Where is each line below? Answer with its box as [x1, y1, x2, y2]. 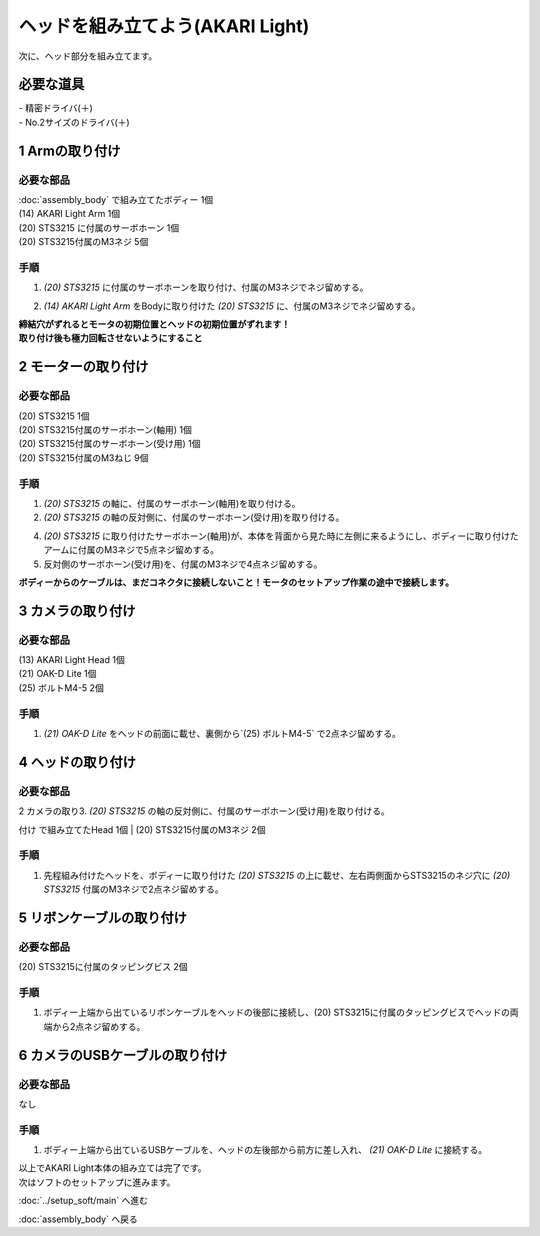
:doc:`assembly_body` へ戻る [18, 1213, 139, 1225]
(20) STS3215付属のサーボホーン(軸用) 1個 [18, 424, 192, 436]
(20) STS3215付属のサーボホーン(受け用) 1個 [18, 438, 201, 450]
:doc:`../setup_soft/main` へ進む [18, 1195, 149, 1207]
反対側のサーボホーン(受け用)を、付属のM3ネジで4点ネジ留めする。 [43, 558, 323, 570]
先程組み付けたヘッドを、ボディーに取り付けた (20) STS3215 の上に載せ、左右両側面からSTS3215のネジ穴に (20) [43, 869, 511, 881]
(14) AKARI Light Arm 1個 [18, 208, 121, 220]
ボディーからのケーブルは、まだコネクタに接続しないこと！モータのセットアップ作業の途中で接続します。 [18, 576, 455, 588]
